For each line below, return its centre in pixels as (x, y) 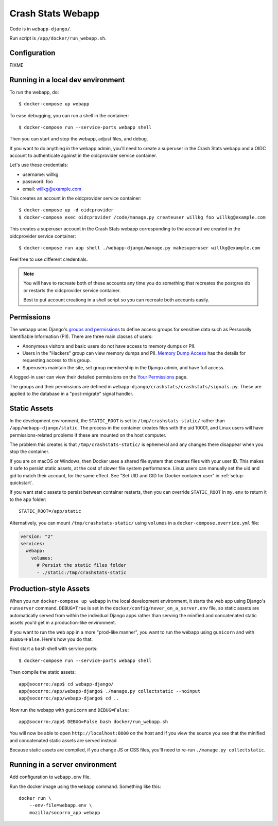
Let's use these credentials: (39, 165)
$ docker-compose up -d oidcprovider (66, 210)
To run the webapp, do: (34, 92)
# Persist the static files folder (82, 565)
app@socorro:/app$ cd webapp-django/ (66, 684)
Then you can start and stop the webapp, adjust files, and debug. (79, 139)
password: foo (38, 182)
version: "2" (37, 536)
